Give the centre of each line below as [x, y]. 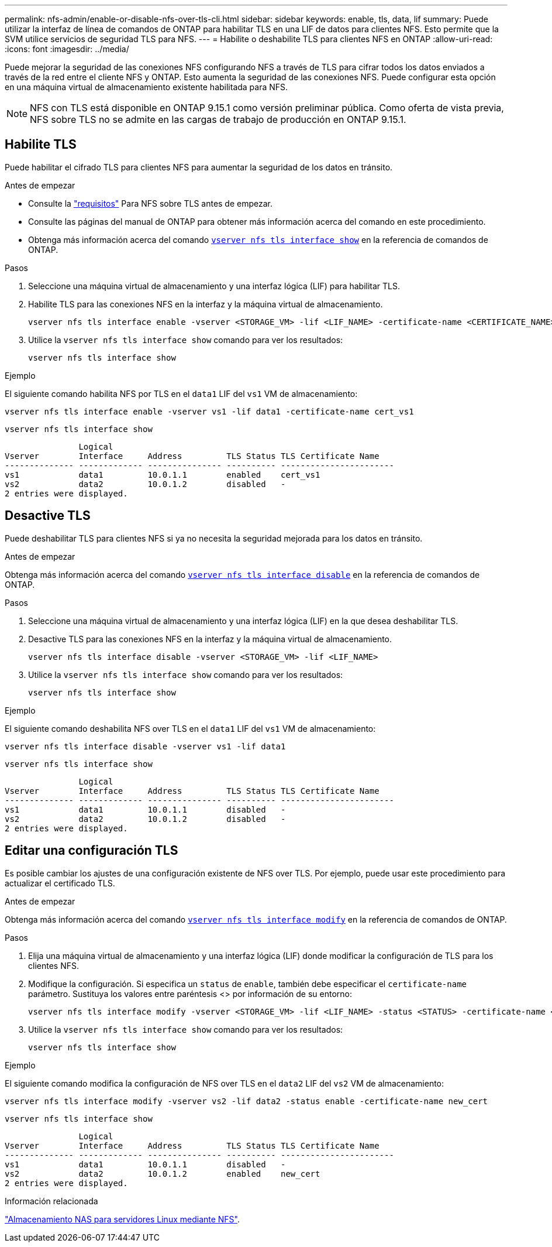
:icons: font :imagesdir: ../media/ [67, 49]
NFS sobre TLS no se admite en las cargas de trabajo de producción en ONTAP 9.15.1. [218, 119]
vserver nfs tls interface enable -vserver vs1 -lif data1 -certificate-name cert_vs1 [209, 411]
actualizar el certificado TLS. [60, 883]
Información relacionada [51, 1201]
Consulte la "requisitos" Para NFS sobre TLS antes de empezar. [151, 203]
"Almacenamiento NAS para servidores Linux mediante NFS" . [123, 1219]
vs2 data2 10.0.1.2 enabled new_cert [163, 1174]
